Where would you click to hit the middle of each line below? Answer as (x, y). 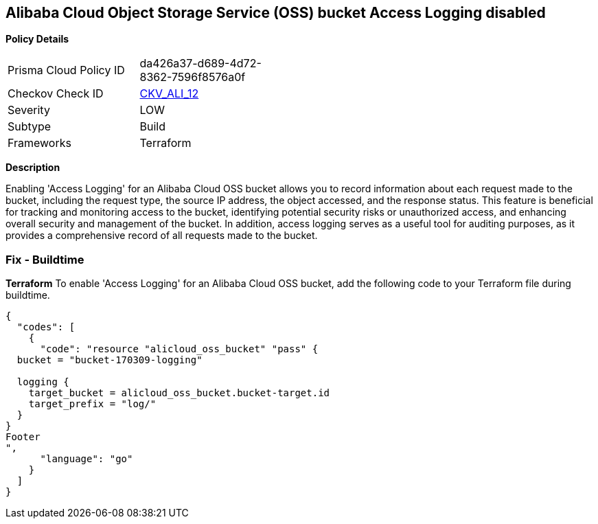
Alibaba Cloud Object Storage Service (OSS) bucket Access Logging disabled (276, 13)
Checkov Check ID (56, 94)
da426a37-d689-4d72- (200, 64)
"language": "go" (87, 459)
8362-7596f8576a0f (193, 77)
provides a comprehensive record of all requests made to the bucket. (162, 236)
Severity (29, 110)
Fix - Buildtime (45, 259)
